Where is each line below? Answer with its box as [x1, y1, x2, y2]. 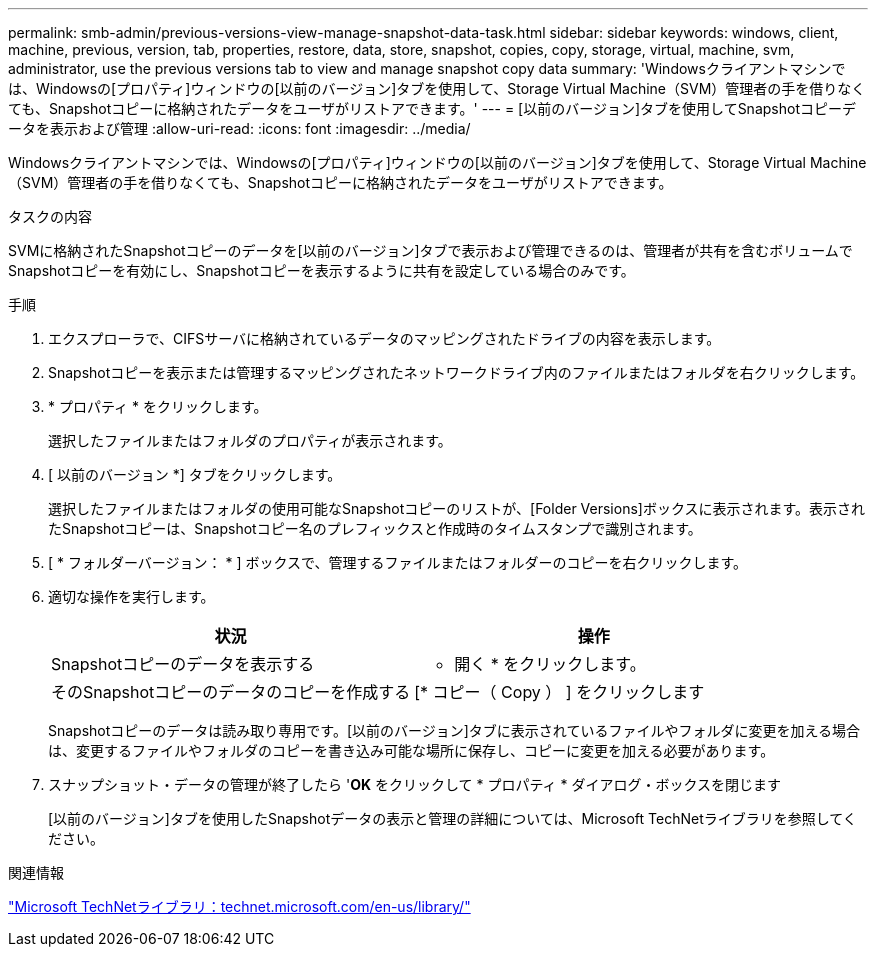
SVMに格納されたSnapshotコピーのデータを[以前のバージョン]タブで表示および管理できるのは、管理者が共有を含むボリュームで [8, 242, 853, 259]
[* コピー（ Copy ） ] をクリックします [414, 682, 705, 702]
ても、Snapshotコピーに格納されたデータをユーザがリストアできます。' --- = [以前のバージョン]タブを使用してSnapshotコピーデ [8, 100, 856, 117]
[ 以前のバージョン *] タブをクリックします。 [48, 466, 342, 483]
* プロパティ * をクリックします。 [48, 398, 268, 415]
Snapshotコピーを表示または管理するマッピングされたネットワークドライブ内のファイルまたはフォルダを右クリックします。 [48, 364, 865, 381]
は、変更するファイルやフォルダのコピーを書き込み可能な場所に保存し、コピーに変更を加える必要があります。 [48, 742, 775, 759]
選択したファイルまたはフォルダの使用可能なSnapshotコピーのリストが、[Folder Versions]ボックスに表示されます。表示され [48, 500, 866, 517]
